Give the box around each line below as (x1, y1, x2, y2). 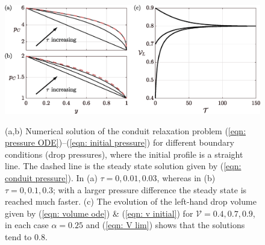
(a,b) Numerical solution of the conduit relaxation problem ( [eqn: (5, 124, 246, 137)
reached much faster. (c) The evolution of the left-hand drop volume (5, 195, 257, 208)
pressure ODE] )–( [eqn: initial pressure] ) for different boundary (5, 136, 235, 149)
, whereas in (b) (157, 171, 216, 184)
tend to (5, 230, 32, 243)
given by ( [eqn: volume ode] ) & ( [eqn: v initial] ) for (5, 206, 193, 219)
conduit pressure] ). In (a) (5, 171, 98, 184)
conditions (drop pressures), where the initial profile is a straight (5, 147, 243, 160)
